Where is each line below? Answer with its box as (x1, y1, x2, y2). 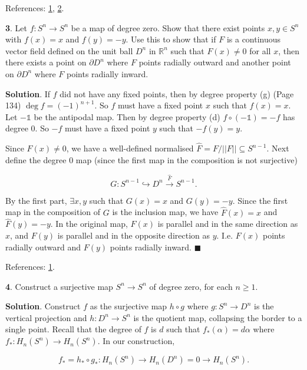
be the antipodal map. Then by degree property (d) (34, 110, 220, 123)
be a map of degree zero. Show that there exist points (71, 21, 265, 34)
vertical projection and (5, 311, 87, 323)
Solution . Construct (5, 300, 81, 312)
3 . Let (5, 21, 28, 34)
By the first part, (5, 194, 67, 206)
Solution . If (5, 87, 51, 100)
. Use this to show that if (126, 33, 216, 45)
